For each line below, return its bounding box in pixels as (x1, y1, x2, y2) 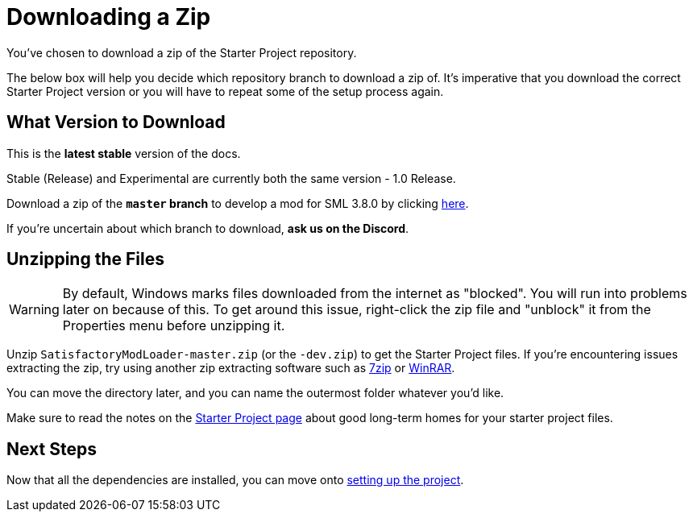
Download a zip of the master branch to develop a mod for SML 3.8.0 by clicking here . (6, 196, 469, 210)
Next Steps (6, 438, 97, 459)
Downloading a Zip (6, 3, 211, 31)
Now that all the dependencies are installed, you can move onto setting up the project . (6, 473, 464, 487)
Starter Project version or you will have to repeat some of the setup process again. (6, 84, 444, 98)
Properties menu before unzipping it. (62, 317, 285, 334)
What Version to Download (6, 112, 226, 133)
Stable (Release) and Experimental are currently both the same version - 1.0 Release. (6, 171, 456, 185)
